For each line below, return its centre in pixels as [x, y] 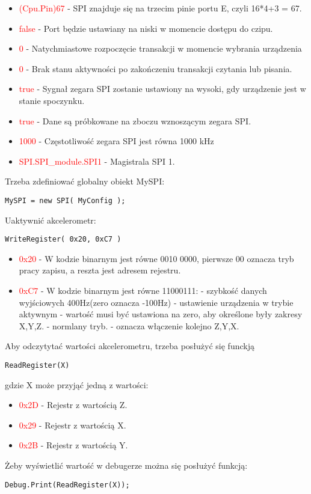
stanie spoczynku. [52, 100]
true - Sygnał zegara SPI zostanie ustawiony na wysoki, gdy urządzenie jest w [162, 89]
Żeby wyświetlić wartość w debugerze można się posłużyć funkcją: [126, 465]
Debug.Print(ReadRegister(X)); [67, 485]
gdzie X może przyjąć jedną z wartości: [77, 384]
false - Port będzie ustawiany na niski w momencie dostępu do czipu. [146, 28]
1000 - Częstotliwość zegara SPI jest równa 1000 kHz [116, 141]
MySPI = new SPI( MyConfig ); [65, 200]
